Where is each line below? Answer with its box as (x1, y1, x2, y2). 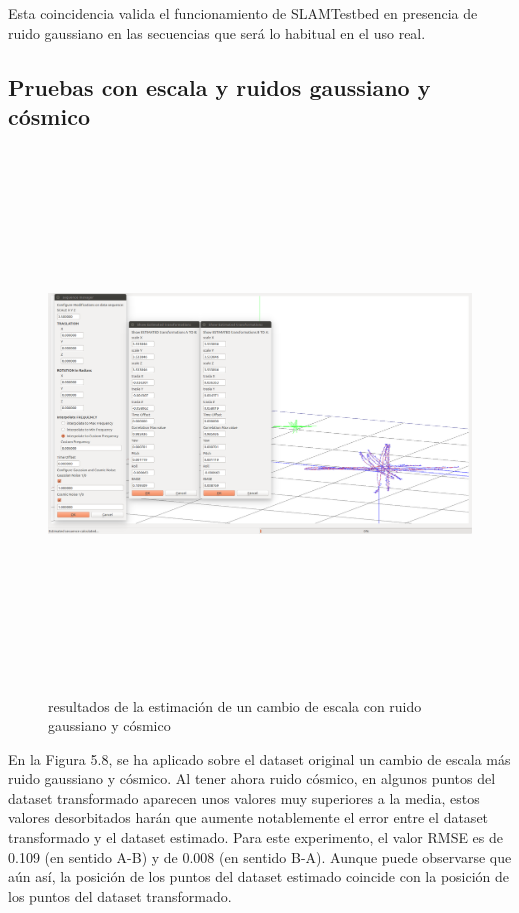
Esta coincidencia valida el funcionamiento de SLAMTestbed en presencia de (8, 3, 478, 23)
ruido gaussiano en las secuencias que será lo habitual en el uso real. (8, 22, 426, 43)
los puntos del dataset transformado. (8, 885, 232, 906)
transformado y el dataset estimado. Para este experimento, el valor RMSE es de (8, 827, 504, 848)
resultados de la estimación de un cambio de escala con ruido (48, 695, 422, 716)
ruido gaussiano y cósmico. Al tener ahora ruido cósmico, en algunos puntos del (8, 768, 496, 789)
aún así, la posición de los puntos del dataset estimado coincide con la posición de (8, 866, 510, 887)
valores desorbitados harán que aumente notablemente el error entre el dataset (8, 807, 489, 828)
